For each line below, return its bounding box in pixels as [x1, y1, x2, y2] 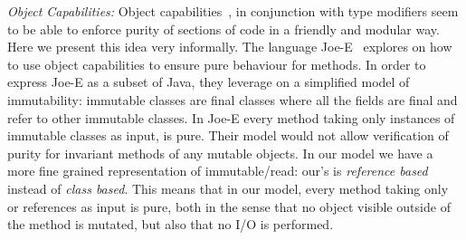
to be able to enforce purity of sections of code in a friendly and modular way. [7, 19, 440, 38]
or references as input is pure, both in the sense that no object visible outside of [7, 197, 451, 216]
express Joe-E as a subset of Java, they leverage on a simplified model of [7, 72, 410, 91]
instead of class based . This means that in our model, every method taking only [7, 178, 449, 197]
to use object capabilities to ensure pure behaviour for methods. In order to [7, 54, 426, 73]
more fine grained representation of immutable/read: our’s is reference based [7, 161, 428, 180]
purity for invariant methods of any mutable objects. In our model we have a [7, 143, 433, 162]
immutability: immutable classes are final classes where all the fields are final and [7, 90, 458, 109]
